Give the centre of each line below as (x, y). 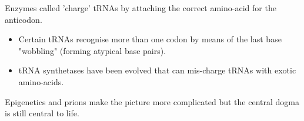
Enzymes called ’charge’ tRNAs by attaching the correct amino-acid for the (141, 8)
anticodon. (24, 19)
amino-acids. (41, 81)
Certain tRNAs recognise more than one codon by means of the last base (150, 39)
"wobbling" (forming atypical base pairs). (92, 50)
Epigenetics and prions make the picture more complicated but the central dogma (152, 101)
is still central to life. (42, 113)
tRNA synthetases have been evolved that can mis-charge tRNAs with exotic (157, 70)
